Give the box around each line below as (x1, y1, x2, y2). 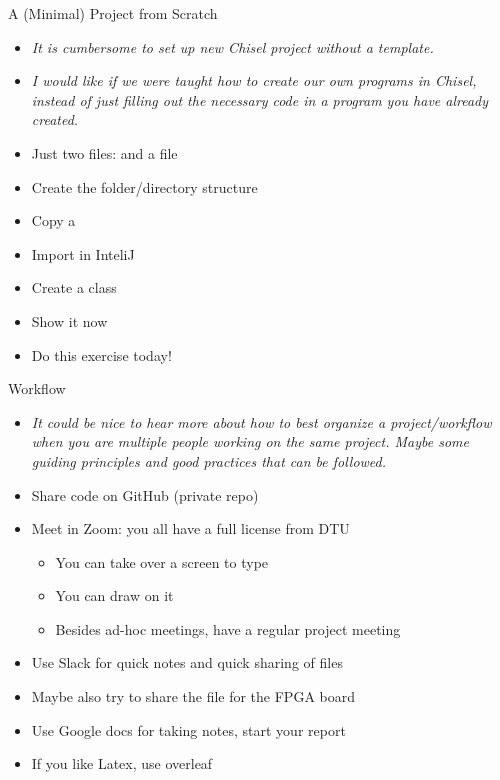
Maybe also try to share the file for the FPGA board (31, 686, 355, 707)
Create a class (31, 277, 117, 298)
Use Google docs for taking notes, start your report (31, 719, 346, 740)
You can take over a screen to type (55, 551, 269, 572)
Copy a (31, 210, 76, 231)
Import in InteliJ (31, 243, 135, 264)
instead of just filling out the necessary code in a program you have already (31, 89, 489, 110)
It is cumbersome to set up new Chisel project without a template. (31, 36, 434, 57)
